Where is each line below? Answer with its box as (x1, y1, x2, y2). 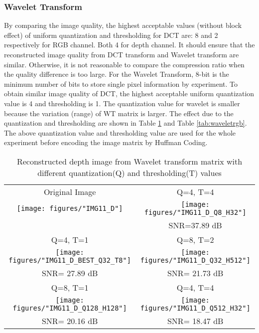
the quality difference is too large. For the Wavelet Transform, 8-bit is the (4, 69, 229, 79)
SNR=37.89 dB (168, 219, 222, 231)
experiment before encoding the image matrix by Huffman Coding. (4, 137, 208, 148)
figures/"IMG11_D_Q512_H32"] (140, 304, 251, 312)
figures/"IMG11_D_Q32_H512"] (140, 256, 251, 264)
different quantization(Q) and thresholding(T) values (37, 166, 222, 178)
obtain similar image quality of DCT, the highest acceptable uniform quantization (4, 88, 255, 99)
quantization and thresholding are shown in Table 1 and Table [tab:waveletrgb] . (4, 118, 247, 128)
